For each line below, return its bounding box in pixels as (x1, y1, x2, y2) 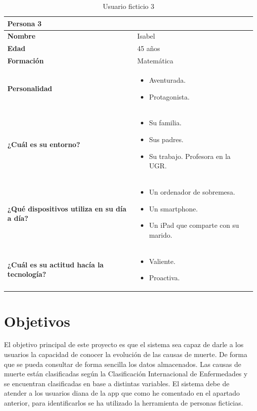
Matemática (137, 55, 173, 66)
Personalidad (7, 83, 52, 93)
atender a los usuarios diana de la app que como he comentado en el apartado (4, 388, 240, 398)
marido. (149, 229, 172, 240)
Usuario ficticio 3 (103, 1, 154, 11)
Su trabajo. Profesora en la (149, 151, 231, 161)
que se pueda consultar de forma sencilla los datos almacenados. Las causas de (4, 359, 242, 369)
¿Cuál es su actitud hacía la (7, 259, 104, 269)
